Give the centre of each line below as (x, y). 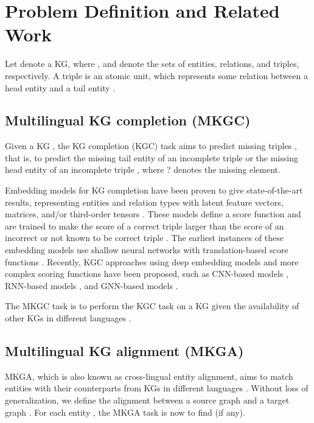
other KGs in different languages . (68, 318)
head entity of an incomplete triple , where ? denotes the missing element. (143, 170)
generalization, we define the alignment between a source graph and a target (147, 400)
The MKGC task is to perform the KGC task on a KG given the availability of (152, 306)
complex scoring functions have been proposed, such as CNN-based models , (147, 274)
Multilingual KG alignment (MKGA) (124, 351)
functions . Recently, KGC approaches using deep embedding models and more (152, 261)
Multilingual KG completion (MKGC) (128, 120)
